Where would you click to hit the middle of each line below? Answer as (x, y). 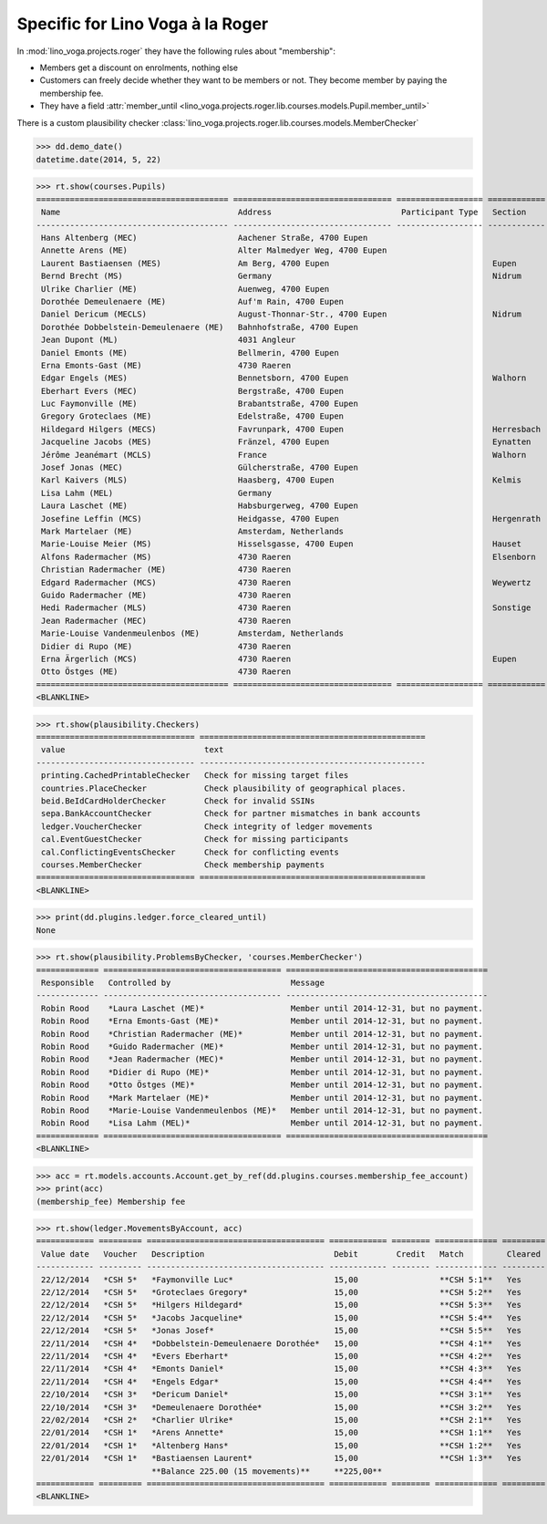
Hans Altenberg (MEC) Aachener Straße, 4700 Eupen (205, 238)
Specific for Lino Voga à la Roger (143, 24)
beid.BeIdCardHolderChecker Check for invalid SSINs (178, 801)
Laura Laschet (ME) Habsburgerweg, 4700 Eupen (200, 506)
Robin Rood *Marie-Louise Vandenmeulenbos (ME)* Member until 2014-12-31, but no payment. (262, 1110)
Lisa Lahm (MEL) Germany (157, 493)
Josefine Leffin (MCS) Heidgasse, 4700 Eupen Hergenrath (291, 518)
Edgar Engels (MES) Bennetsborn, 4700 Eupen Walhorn (284, 378)
